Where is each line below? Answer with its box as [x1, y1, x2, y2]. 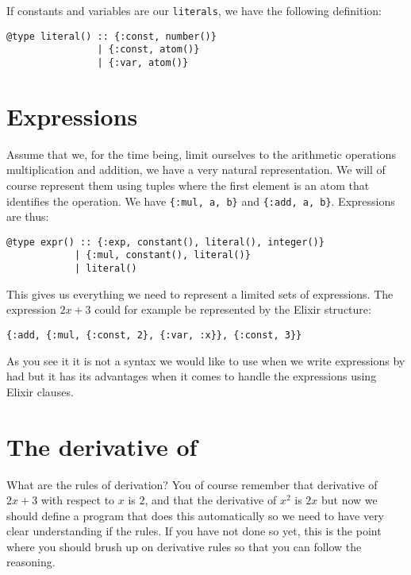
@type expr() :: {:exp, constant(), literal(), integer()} [6, 236, 325, 248]
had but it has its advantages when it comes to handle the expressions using [6, 368, 377, 384]
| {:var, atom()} [97, 56, 189, 68]
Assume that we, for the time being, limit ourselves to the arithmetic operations [6, 145, 396, 162]
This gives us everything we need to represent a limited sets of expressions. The [6, 285, 394, 302]
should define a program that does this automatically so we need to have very [6, 507, 385, 523]
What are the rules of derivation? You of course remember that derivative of [6, 476, 378, 492]
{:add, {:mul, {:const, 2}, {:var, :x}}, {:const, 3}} [6, 329, 302, 341]
